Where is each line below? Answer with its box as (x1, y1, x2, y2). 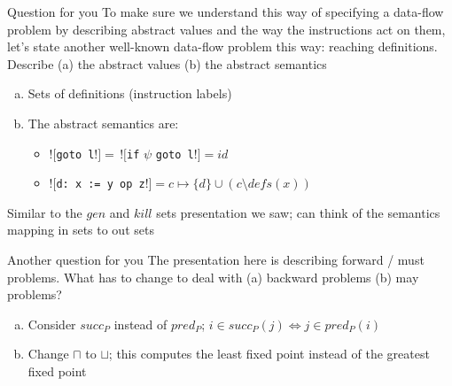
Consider (27, 314, 76, 333)
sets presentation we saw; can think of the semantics (156, 203, 440, 221)
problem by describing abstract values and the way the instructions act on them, (7, 19, 446, 38)
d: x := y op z (56, 178, 145, 191)
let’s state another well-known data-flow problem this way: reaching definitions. (7, 37, 438, 56)
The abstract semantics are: (27, 113, 179, 132)
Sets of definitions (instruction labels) (27, 84, 232, 103)
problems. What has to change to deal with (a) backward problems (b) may (7, 267, 419, 286)
